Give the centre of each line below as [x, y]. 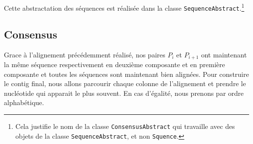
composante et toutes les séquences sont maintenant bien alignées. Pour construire [126, 74]
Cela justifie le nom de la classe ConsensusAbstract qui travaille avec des [125, 126]
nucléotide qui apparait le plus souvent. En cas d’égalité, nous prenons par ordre [124, 93]
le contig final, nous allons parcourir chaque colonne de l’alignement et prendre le [125, 83]
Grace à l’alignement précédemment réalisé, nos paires [85, 54]
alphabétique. [24, 102]
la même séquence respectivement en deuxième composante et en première [115, 64]
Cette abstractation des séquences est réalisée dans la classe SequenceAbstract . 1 [124, 7]
